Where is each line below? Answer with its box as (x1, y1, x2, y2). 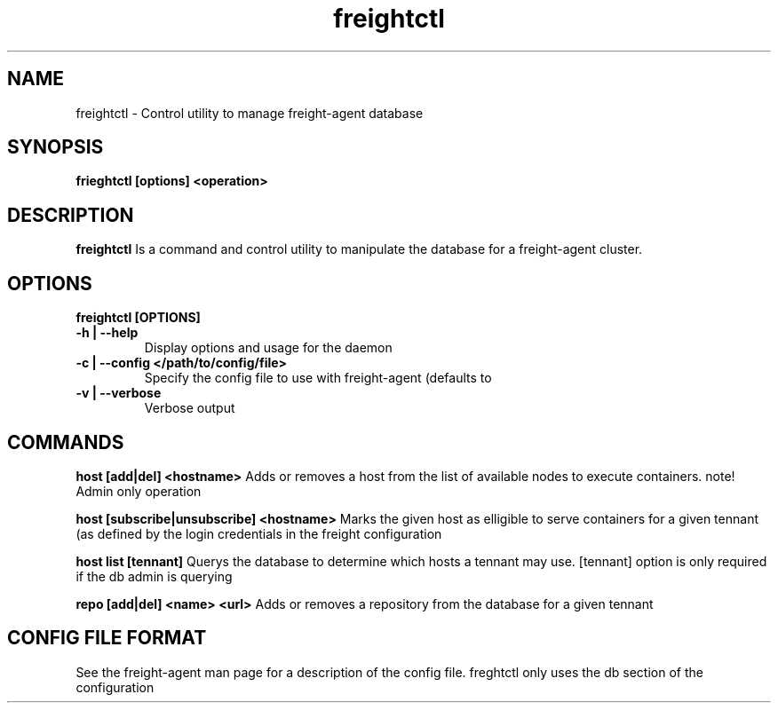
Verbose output (144, 400, 235, 416)
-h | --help (75, 325, 139, 341)
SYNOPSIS (7, 136, 104, 159)
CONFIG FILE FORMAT (7, 627, 207, 650)
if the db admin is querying (75, 568, 233, 584)
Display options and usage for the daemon (144, 340, 393, 356)
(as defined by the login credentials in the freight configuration (75, 525, 442, 541)
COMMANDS (7, 430, 124, 454)
